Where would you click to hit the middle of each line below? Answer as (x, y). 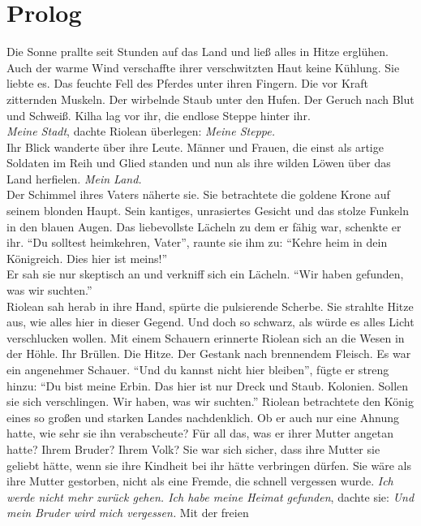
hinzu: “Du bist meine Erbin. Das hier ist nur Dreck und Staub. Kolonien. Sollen (208, 385)
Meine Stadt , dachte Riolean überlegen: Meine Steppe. (141, 131)
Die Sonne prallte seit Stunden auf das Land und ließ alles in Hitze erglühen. (198, 52)
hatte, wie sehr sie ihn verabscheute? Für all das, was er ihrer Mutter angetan (200, 433)
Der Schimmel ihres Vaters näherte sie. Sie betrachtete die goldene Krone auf (198, 194)
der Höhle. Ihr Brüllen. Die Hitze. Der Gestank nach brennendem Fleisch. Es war (209, 354)
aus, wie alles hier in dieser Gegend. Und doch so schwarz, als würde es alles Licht (210, 322)
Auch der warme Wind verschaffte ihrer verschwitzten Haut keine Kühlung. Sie (203, 67)
